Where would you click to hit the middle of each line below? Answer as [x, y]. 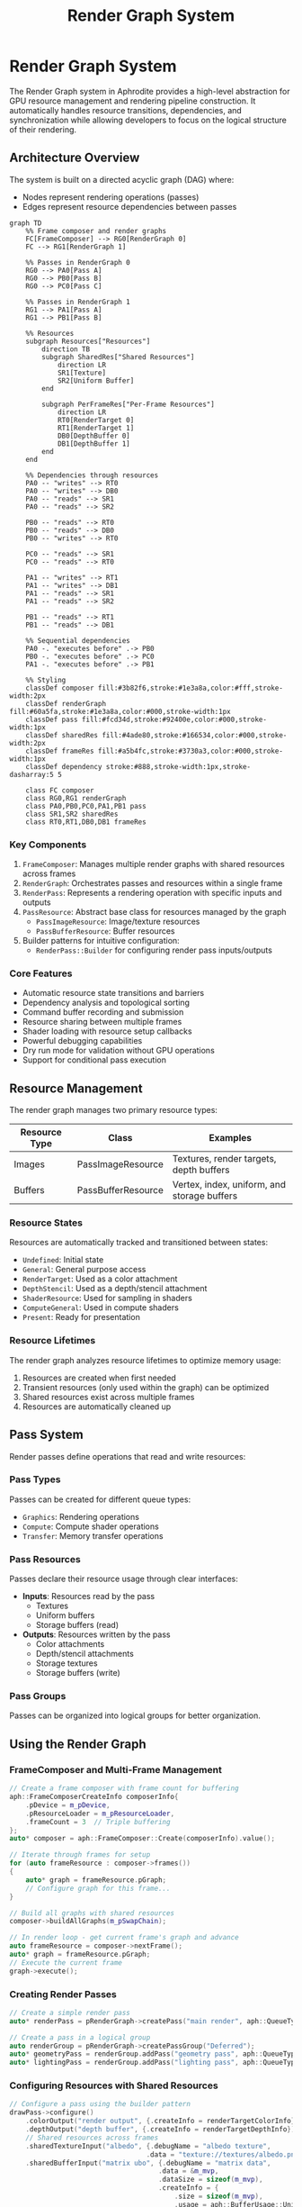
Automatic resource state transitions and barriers [113, 993]
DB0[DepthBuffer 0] [93, 436]
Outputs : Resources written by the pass [96, 1634]
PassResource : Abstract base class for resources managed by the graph [154, 912]
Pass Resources [45, 1559]
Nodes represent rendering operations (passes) [111, 197]
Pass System [46, 1435]
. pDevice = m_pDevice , [68, 1805]
